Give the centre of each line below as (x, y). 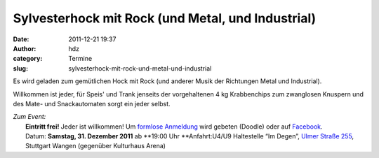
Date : (21, 39)
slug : (20, 68)
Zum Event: (29, 117)
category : (28, 59)
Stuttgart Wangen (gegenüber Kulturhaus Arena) (96, 146)
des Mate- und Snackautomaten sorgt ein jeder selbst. (92, 103)
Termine (80, 59)
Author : (25, 48)
